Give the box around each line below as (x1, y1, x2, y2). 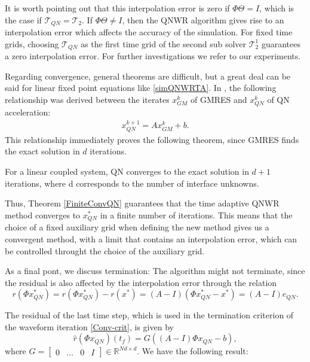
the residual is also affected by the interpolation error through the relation (5, 276, 277, 288)
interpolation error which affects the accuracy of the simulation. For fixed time (5, 26, 293, 38)
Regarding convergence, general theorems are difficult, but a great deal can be (5, 69, 291, 82)
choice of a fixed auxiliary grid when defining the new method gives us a (5, 221, 269, 233)
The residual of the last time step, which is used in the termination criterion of (5, 309, 294, 321)
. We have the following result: (137, 345, 248, 357)
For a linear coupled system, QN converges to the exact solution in (5, 165, 249, 178)
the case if (5, 13, 42, 26)
